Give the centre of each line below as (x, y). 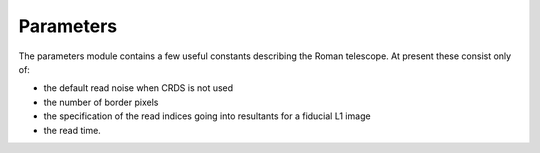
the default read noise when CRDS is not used (138, 88)
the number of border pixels (101, 102)
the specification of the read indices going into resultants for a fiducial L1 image (207, 116)
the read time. (72, 130)
